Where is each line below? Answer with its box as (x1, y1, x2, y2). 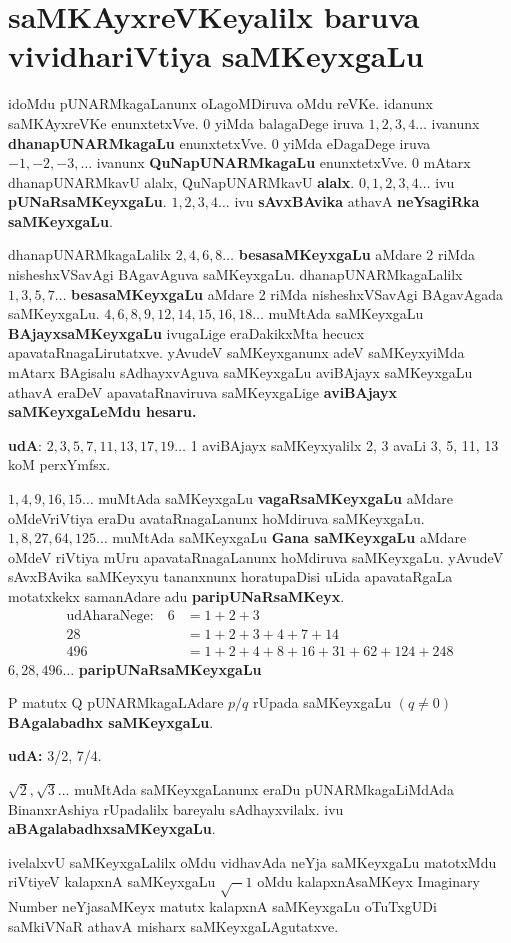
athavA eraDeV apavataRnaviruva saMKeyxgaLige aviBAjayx (8, 381, 397, 402)
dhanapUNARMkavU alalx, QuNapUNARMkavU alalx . (8, 171, 355, 192)
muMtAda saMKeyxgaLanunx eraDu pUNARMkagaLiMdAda (74, 779, 454, 800)
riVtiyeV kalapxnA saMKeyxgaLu (8, 871, 216, 892)
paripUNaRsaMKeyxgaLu (78, 658, 262, 679)
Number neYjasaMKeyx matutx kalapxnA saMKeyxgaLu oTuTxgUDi (8, 896, 437, 917)
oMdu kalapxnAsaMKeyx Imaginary (257, 871, 480, 892)
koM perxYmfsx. (8, 454, 111, 475)
